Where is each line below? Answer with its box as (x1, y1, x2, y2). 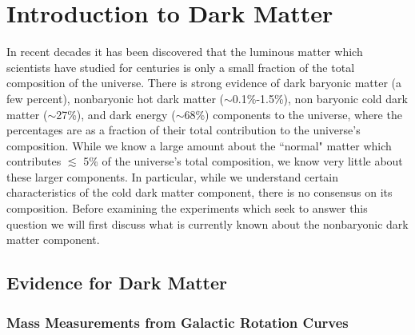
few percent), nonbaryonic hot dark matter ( (6, 90, 225, 106)
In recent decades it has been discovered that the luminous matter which (6, 43, 363, 60)
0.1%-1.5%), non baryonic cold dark (232, 90, 408, 106)
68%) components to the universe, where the (184, 106, 402, 122)
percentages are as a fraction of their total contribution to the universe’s (6, 122, 361, 138)
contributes (6, 153, 62, 169)
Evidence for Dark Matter (6, 270, 227, 295)
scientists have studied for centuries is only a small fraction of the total (6, 58, 355, 75)
